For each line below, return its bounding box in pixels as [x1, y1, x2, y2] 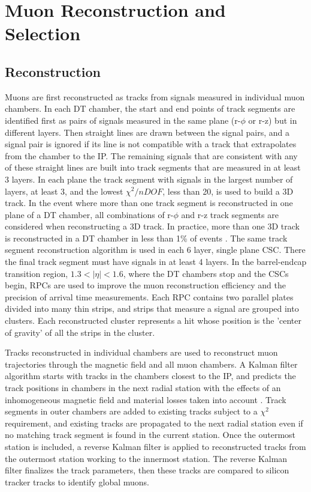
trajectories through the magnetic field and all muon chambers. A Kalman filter [5, 357, 298, 370]
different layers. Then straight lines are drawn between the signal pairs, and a [5, 126, 290, 138]
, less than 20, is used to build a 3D [162, 184, 294, 197]
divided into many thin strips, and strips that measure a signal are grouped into [5, 302, 299, 315]
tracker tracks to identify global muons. [5, 475, 149, 488]
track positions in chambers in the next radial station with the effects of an [5, 381, 281, 394]
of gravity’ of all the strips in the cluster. [5, 326, 155, 338]
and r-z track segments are [181, 208, 279, 220]
